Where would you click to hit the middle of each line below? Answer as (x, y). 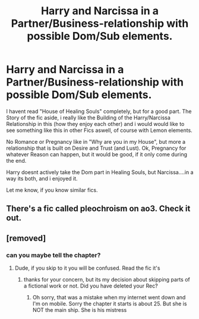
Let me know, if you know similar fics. (52, 190)
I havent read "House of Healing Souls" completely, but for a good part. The (99, 111)
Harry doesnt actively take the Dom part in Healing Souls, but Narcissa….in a (100, 172)
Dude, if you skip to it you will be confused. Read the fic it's (87, 268)
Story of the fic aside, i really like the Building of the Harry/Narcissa (89, 118)
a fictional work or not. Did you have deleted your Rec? (91, 286)
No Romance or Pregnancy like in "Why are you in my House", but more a (96, 141)
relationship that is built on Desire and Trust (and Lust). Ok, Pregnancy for (96, 148)
